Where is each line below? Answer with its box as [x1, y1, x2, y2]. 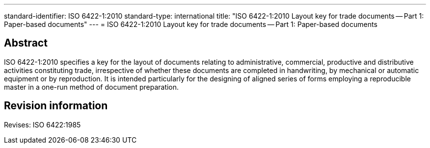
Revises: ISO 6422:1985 [4, 120, 81, 129]
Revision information [4, 99, 108, 112]
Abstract [4, 37, 48, 49]
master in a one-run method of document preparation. [4, 82, 179, 91]
